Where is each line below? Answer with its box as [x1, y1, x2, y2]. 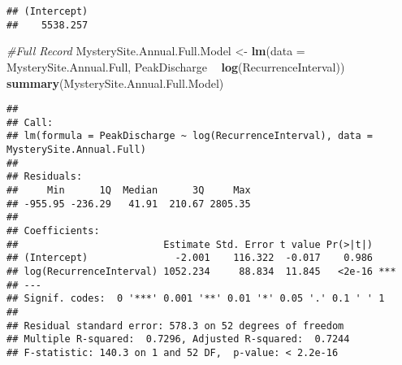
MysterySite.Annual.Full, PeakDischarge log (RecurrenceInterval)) [6, 58, 345, 75]
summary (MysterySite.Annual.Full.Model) [6, 74, 224, 91]
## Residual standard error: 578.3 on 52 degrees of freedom [6, 319, 344, 332]
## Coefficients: [6, 225, 100, 237]
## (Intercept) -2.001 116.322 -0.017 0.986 [6, 252, 374, 264]
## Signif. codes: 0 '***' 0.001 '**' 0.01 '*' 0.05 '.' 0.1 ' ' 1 [6, 293, 385, 305]
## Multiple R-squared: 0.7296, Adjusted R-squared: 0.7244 [6, 333, 350, 345]
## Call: [6, 116, 54, 128]
